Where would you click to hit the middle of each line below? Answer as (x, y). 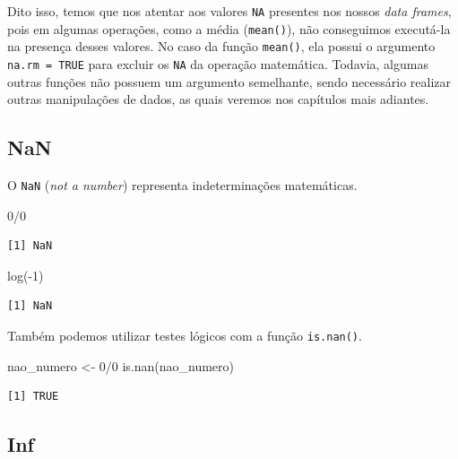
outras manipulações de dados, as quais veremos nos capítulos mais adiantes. (218, 99)
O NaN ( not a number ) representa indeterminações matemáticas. (182, 185)
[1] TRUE (33, 397)
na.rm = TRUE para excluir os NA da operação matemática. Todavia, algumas (218, 63)
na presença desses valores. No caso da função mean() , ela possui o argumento (221, 46)
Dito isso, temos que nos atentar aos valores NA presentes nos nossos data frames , (229, 11)
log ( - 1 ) (26, 275)
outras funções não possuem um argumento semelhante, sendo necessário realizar (229, 81)
